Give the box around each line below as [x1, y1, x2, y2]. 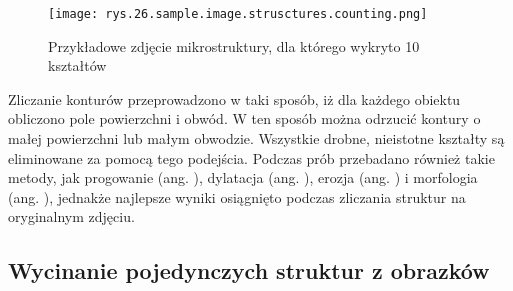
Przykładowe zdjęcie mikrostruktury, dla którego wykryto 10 [48, 35, 420, 56]
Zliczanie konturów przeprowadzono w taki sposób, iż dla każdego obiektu [8, 88, 461, 109]
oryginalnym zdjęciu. [8, 206, 135, 227]
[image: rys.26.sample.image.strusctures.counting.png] [48, 7, 428, 21]
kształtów [48, 55, 107, 76]
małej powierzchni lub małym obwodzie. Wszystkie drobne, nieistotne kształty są [8, 128, 505, 149]
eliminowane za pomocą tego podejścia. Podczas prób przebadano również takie [8, 147, 495, 168]
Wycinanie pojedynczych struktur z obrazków [8, 255, 490, 286]
